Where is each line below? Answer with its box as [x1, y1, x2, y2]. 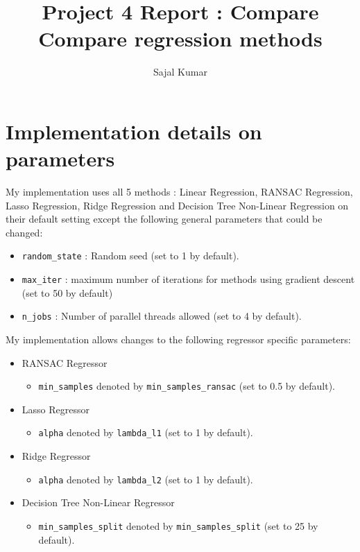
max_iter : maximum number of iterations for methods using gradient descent [22, 272, 355, 286]
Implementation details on [6, 117, 262, 145]
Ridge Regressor [22, 449, 91, 463]
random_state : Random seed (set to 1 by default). [22, 248, 239, 263]
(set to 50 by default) [22, 285, 113, 300]
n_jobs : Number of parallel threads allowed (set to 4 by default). [22, 309, 302, 323]
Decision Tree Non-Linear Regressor [22, 495, 175, 510]
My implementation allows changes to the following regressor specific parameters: [6, 331, 351, 346]
